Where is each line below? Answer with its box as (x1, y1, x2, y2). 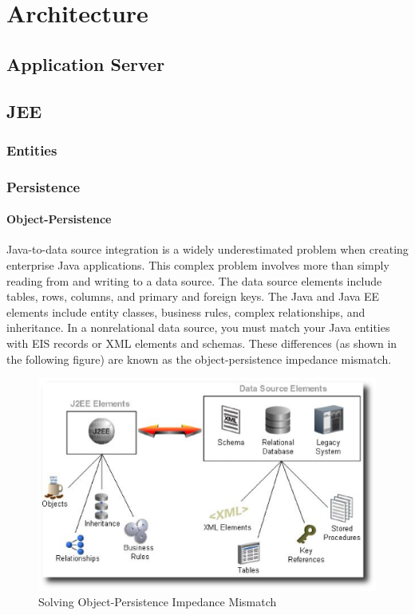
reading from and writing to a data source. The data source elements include (6, 272, 382, 289)
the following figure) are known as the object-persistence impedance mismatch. (6, 350, 392, 367)
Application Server (6, 51, 165, 76)
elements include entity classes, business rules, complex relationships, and (6, 303, 366, 320)
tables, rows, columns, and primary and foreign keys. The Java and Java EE (6, 288, 380, 305)
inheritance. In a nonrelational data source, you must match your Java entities (6, 319, 390, 336)
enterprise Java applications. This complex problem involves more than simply (6, 257, 389, 274)
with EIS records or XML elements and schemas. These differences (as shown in (6, 334, 397, 351)
